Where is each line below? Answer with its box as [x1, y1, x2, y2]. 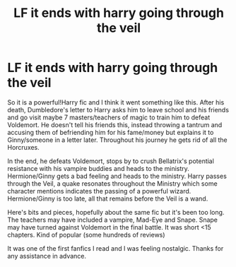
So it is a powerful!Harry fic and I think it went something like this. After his [7, 97, 225, 107]
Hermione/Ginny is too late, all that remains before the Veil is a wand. [7, 194, 208, 203]
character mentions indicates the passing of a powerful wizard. [7, 186, 191, 195]
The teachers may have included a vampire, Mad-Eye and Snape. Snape [7, 215, 218, 224]
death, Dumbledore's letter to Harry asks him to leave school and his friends [7, 105, 230, 114]
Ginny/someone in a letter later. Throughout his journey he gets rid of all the [7, 136, 228, 144]
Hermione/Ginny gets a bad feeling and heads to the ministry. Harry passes [7, 172, 228, 180]
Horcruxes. [7, 143, 40, 151]
